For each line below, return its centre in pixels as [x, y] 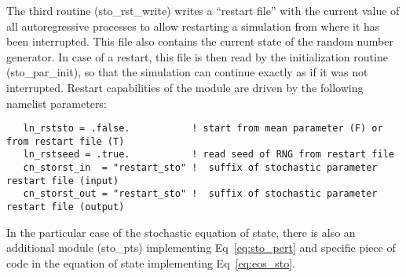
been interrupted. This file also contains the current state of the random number [200, 41]
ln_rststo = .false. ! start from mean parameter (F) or [203, 129]
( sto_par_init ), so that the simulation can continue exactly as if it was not [187, 72]
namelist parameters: [57, 103]
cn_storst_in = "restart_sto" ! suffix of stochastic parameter [200, 168]
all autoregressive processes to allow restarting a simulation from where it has [193, 26]
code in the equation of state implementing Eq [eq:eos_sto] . [151, 262]
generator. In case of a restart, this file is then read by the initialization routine [197, 56]
